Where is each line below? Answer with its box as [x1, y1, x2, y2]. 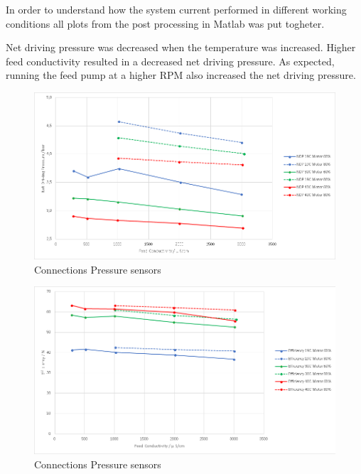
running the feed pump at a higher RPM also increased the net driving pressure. [6, 68, 356, 82]
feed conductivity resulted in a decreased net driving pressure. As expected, [6, 53, 335, 68]
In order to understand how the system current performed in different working [6, 2, 347, 16]
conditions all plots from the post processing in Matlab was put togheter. [6, 16, 325, 31]
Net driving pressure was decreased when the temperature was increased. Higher [6, 40, 356, 55]
